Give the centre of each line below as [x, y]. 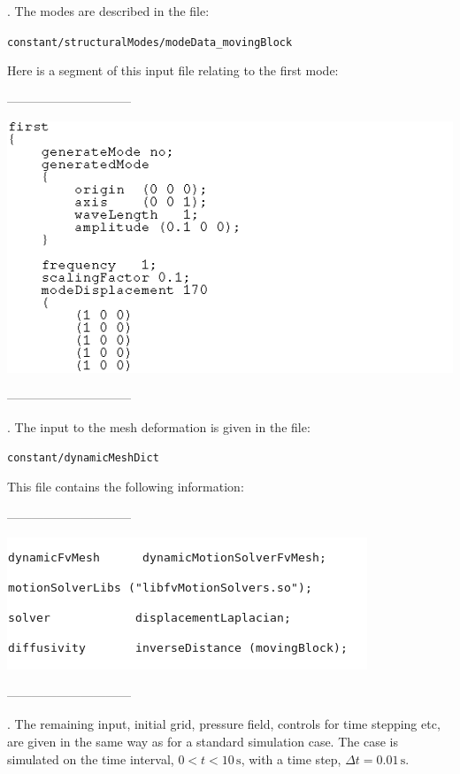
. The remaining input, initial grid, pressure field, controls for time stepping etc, [224, 724]
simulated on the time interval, [91, 759]
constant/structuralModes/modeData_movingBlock [150, 42]
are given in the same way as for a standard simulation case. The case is [203, 741]
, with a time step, [291, 759]
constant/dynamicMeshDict [83, 458]
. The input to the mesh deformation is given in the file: [159, 426]
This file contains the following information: [126, 487]
